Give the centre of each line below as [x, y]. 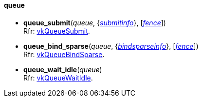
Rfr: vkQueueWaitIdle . [58, 78]
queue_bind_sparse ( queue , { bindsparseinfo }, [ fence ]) [111, 46]
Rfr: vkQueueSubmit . [57, 31]
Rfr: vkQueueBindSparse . [64, 54]
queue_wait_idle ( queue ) [63, 69]
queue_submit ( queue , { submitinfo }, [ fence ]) [95, 22]
